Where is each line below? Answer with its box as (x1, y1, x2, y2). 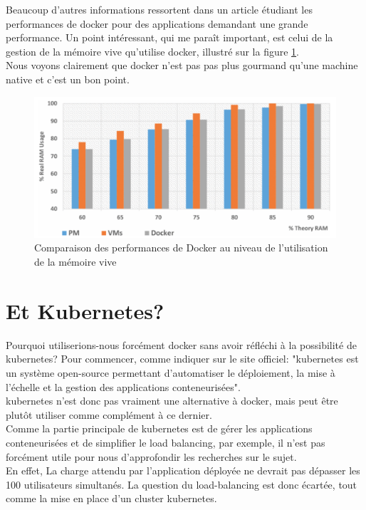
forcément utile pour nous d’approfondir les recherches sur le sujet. (6, 449, 297, 464)
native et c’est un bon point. (6, 71, 130, 86)
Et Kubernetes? (6, 296, 164, 325)
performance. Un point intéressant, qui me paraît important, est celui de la (6, 30, 333, 45)
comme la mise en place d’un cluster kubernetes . (6, 491, 217, 506)
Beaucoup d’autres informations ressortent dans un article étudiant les (6, 2, 313, 16)
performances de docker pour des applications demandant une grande (6, 16, 308, 31)
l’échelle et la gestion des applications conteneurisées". (6, 379, 241, 394)
